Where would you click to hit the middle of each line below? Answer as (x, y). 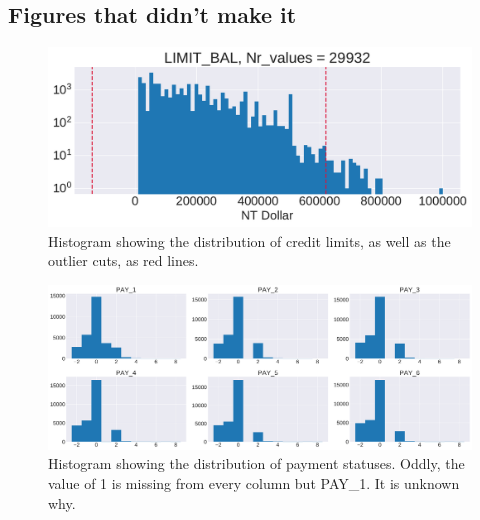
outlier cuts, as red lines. (123, 260)
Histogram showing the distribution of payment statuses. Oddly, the (256, 463)
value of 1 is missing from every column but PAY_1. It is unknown (254, 483)
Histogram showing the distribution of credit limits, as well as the (249, 240)
